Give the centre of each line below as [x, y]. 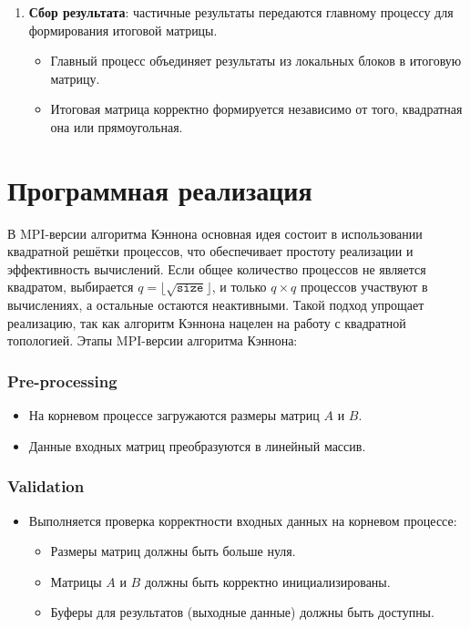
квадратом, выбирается [71, 287]
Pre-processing [62, 381]
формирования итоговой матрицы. [123, 30]
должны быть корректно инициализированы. [267, 581]
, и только [239, 287]
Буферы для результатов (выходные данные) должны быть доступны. [242, 612]
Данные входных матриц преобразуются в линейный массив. [197, 445]
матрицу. [75, 78]
